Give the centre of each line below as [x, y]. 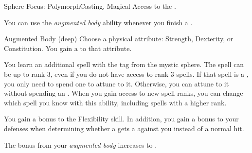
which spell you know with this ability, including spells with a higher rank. [115, 102]
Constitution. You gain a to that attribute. [68, 48]
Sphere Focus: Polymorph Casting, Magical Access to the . [90, 6]
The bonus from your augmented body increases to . [81, 144]
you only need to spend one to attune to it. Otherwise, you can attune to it [117, 83]
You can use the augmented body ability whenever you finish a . [98, 22]
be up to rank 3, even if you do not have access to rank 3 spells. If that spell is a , [126, 74]
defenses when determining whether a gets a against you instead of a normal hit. [124, 128]
